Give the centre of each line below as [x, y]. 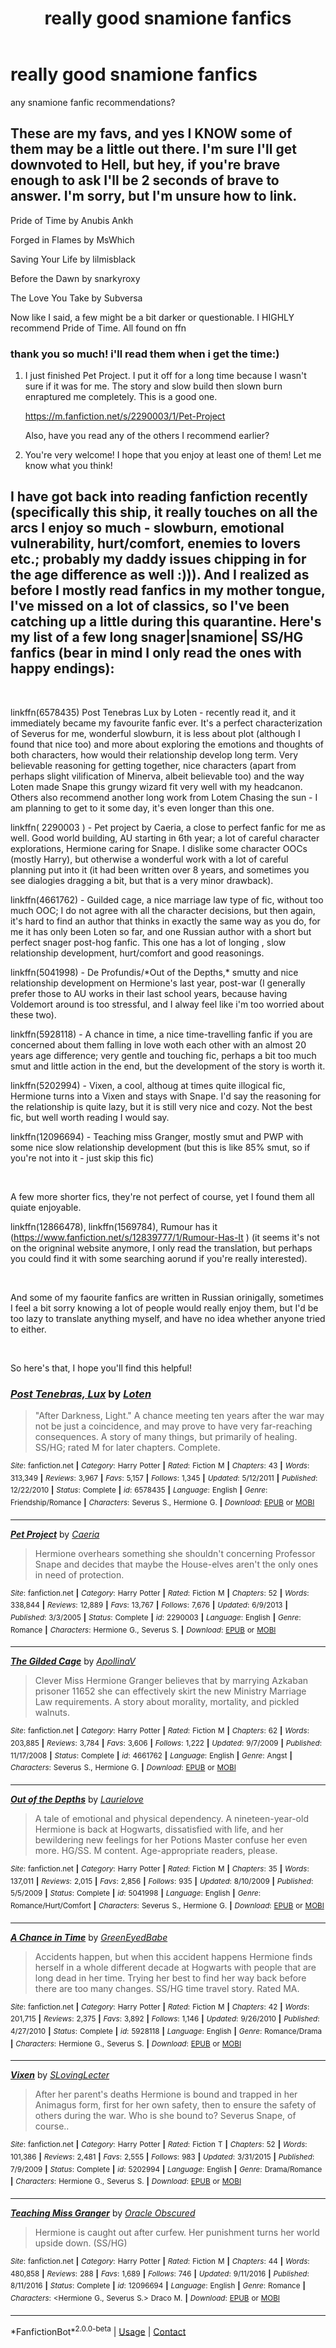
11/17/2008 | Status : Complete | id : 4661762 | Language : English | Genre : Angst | [151, 1755]
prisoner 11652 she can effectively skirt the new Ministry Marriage [170, 1691]
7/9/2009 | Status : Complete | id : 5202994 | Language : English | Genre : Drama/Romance [166, 2169]
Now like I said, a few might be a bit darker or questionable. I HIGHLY [152, 317]
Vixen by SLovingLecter [60, 2075]
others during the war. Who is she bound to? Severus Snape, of [165, 2116]
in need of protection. [79, 1574]
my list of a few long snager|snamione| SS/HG [157, 637]
